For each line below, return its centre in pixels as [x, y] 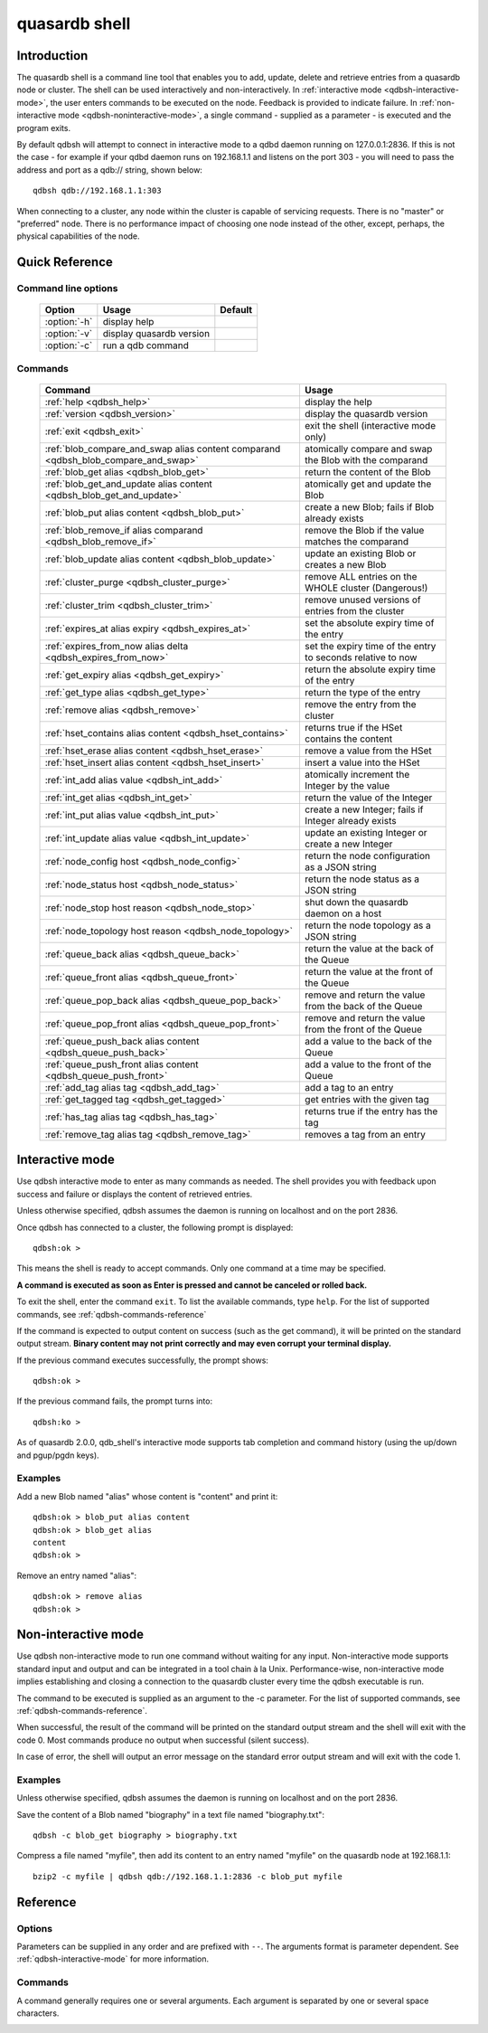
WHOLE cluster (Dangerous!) [366, 588]
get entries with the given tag [366, 1099]
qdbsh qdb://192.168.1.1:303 [97, 191]
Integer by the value [347, 785]
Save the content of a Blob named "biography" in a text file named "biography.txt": [171, 1814]
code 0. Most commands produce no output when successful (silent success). [163, 1740]
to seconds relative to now [361, 657]
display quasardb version [156, 334]
